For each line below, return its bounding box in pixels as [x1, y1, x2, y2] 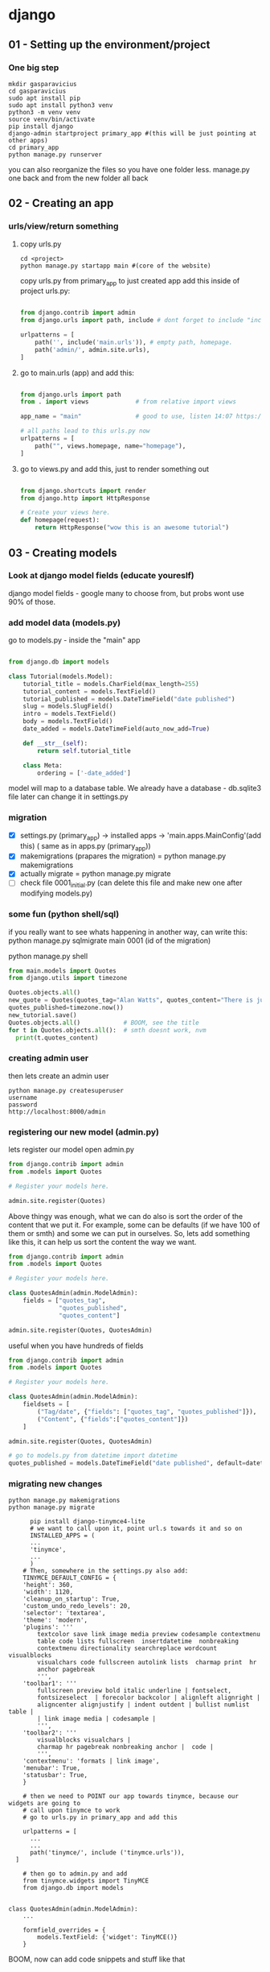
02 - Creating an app [8, 196, 114, 210]
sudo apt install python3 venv [8, 101, 113, 110]
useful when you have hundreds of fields [8, 1341, 144, 1350]
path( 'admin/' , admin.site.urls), [35, 345, 150, 353]
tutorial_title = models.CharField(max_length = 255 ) [22, 680, 199, 688]
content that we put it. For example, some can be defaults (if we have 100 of [8, 1220, 260, 1230]
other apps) [8, 136, 48, 144]
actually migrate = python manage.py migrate [19, 869, 171, 879]
